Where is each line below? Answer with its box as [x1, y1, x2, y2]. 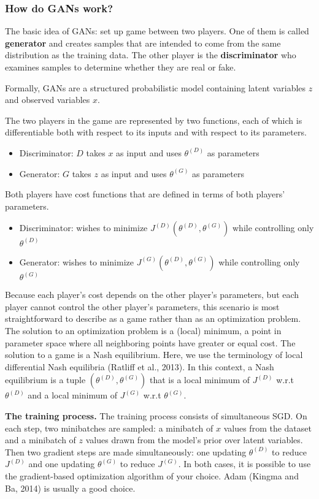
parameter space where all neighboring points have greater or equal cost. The [5, 336, 296, 349]
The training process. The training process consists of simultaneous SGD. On [5, 409, 307, 422]
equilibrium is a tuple [5, 373, 86, 386]
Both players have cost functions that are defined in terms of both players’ [5, 188, 285, 200]
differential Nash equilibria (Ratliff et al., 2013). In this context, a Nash [5, 360, 274, 373]
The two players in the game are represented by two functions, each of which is [5, 113, 302, 126]
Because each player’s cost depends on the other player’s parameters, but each [5, 288, 299, 301]
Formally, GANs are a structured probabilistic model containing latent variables [5, 81, 306, 94]
